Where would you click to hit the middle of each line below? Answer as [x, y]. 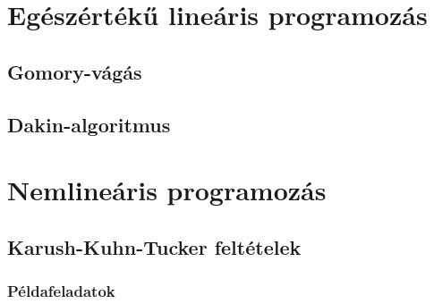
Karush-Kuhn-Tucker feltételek [154, 246]
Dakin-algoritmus [89, 124]
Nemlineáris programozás [167, 190]
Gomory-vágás [75, 71]
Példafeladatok [61, 291]
